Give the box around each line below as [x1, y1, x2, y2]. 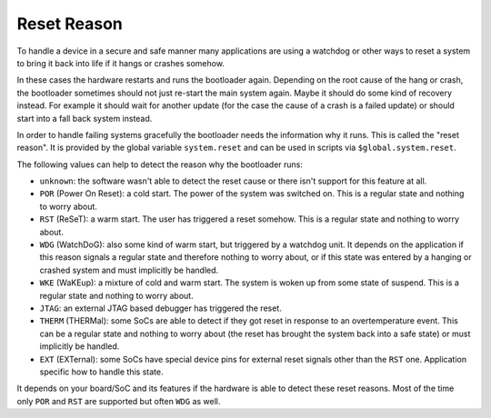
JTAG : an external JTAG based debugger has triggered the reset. [39, 303, 282, 313]
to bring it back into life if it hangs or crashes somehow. [16, 57, 225, 68]
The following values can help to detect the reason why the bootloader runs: [16, 159, 304, 170]
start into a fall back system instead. [16, 113, 153, 124]
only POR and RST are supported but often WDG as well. [16, 395, 221, 406]
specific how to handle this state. [39, 366, 164, 377]
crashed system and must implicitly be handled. [39, 264, 219, 275]
